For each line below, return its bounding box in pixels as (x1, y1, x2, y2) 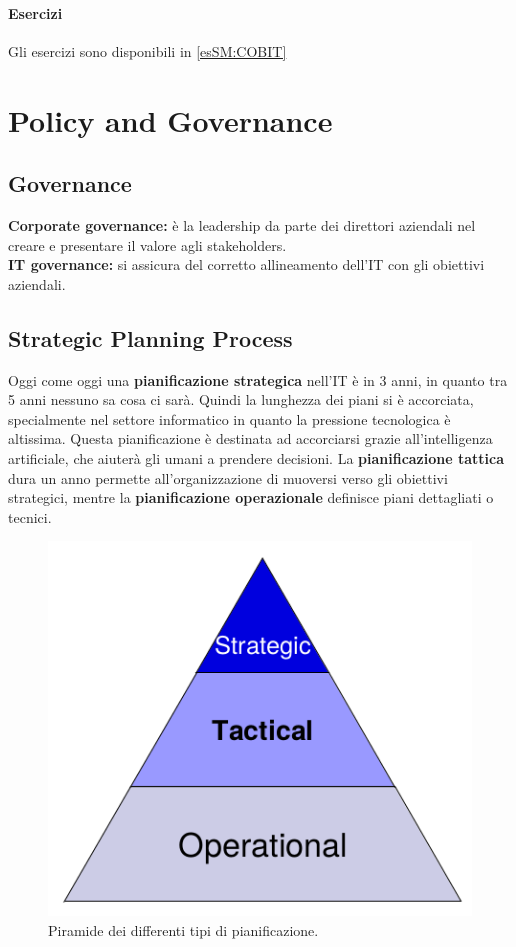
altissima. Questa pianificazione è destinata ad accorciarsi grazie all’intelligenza (8, 428, 493, 449)
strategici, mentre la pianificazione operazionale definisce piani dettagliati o (8, 487, 494, 508)
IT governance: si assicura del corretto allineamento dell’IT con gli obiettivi (8, 254, 485, 275)
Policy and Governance (8, 99, 333, 140)
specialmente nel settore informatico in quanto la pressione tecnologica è (8, 408, 451, 429)
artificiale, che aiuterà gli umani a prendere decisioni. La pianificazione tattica (8, 447, 505, 468)
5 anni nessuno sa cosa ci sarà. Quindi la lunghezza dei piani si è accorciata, (8, 389, 474, 410)
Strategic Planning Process (8, 322, 293, 353)
